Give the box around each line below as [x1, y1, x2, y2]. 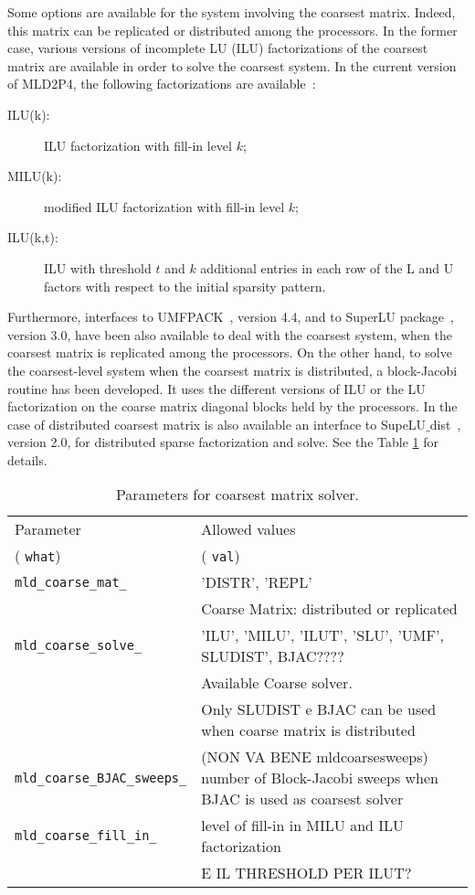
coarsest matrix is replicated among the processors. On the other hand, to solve [7, 343, 452, 362]
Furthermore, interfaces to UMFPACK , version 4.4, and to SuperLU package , [7, 307, 454, 326]
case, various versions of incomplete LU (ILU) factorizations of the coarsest [7, 38, 428, 58]
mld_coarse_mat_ [15, 574, 127, 590]
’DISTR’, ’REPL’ [201, 571, 312, 593]
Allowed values [201, 518, 296, 540]
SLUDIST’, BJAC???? [201, 645, 344, 667]
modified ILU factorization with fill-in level [44, 197, 285, 216]
